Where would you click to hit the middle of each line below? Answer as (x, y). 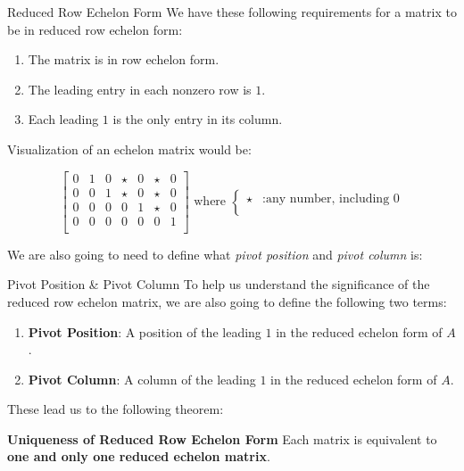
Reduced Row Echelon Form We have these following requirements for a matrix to (232, 12)
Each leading (63, 119)
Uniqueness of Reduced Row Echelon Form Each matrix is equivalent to (222, 438)
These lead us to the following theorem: (116, 409)
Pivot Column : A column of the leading (142, 379)
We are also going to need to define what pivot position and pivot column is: (215, 254)
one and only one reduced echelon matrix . (139, 456)
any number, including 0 (333, 199)
